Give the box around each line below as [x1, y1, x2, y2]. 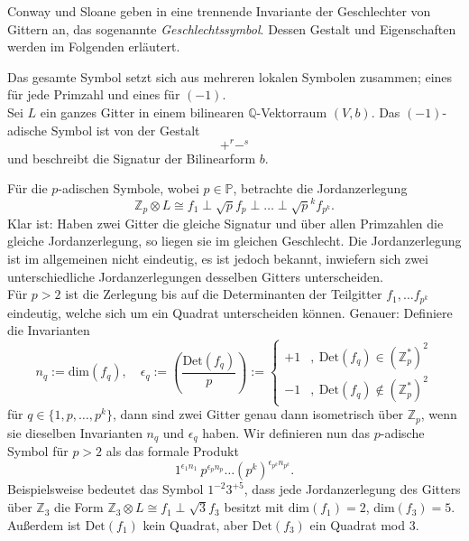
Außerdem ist [7, 515, 81, 534]
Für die [7, 179, 48, 198]
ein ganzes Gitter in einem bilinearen [40, 102, 244, 121]
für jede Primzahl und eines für [7, 85, 180, 104]
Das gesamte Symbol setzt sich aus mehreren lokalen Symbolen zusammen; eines [7, 67, 453, 86]
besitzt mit [224, 498, 284, 517]
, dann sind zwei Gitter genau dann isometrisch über [112, 405, 404, 424]
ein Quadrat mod [309, 515, 406, 534]
